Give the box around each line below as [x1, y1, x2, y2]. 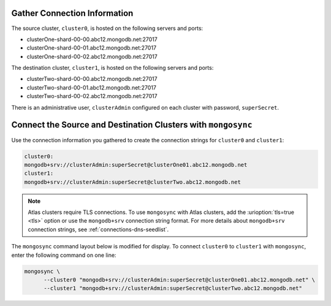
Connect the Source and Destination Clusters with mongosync [11, 120, 253, 130]
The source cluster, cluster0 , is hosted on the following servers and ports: [11, 25, 204, 32]
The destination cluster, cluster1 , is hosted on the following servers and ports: [11, 64, 214, 72]
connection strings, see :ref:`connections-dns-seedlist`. [28, 226, 169, 233]
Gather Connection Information [11, 8, 134, 18]
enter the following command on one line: [11, 251, 116, 259]
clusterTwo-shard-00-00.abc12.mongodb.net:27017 [26, 75, 158, 83]
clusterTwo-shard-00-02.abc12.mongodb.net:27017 [26, 93, 158, 100]
